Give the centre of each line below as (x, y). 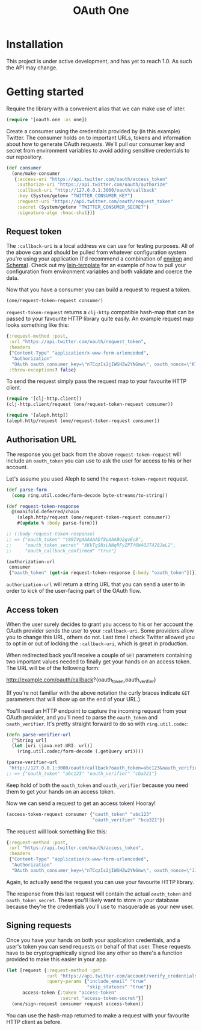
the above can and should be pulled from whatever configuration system (96, 252)
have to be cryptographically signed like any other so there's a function (94, 953)
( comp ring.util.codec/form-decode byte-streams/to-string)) (90, 495)
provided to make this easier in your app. (57, 959)
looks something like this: (38, 325)
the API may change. (32, 68)
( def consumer (24, 168)
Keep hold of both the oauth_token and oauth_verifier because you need (97, 785)
